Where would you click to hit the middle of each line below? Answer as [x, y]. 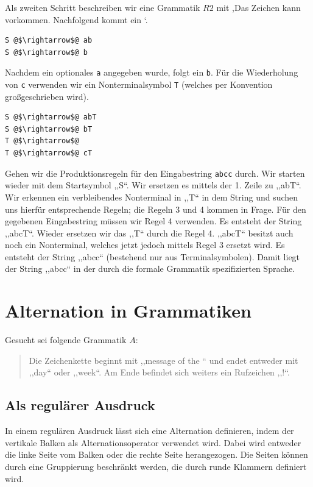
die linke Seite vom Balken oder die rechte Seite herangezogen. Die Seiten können [156, 454]
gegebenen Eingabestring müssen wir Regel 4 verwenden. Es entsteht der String [153, 221]
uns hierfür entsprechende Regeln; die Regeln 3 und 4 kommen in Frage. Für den [156, 209]
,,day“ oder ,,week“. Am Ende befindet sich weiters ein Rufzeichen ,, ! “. [159, 372]
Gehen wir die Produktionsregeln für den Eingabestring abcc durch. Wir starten [155, 173]
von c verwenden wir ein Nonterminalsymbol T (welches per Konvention [139, 84]
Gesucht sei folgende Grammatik [66, 340]
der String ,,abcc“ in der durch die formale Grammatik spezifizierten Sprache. [150, 268]
